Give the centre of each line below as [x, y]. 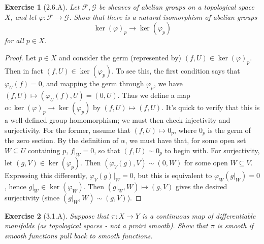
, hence [15, 186]
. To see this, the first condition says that [176, 70]
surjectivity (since [32, 197]
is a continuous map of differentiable [199, 215]
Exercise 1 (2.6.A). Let [42, 7]
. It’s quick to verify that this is [211, 107]
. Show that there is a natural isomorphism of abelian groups [163, 16]
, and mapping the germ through [93, 83]
